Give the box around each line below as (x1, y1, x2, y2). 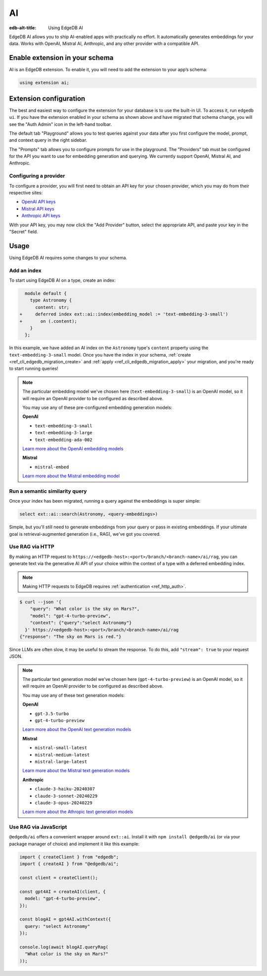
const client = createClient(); (19, 875, 98, 880)
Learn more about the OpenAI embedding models (22, 446, 124, 452)
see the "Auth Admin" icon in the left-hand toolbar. (9, 121, 112, 127)
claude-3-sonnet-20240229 (35, 793, 98, 799)
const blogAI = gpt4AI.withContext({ (19, 917, 111, 922)
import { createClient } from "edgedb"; (19, 854, 119, 860)
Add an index (9, 267, 42, 274)
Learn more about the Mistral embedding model (22, 473, 120, 479)
